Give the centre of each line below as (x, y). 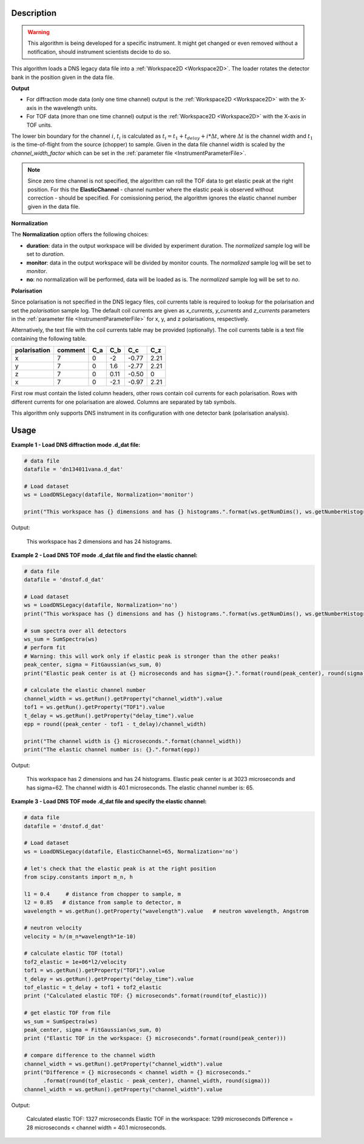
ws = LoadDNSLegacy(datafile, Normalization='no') (101, 605)
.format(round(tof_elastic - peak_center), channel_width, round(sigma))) (157, 1081)
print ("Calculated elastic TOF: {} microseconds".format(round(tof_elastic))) (146, 996)
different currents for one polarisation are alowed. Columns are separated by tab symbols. (124, 402)
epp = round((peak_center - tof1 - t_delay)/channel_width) (115, 724)
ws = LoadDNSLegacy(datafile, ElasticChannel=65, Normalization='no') (131, 851)
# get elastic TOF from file (67, 1013)
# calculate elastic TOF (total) (74, 953)
